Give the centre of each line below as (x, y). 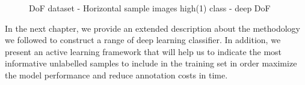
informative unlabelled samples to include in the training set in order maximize (151, 63)
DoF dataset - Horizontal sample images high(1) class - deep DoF (150, 8)
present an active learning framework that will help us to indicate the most (143, 51)
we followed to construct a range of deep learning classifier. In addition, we (143, 40)
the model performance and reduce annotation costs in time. (116, 75)
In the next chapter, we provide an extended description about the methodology (152, 28)
